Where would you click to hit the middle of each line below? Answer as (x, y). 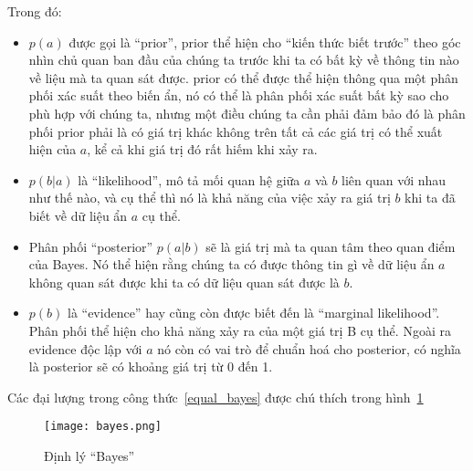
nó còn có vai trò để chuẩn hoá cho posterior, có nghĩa (309, 348)
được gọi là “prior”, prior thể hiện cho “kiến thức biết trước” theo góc (265, 42)
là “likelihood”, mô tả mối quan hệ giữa (189, 179)
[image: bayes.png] (103, 427)
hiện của (53, 149)
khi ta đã (430, 198)
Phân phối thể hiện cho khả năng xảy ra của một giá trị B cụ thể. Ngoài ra (240, 330)
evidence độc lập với (85, 348)
